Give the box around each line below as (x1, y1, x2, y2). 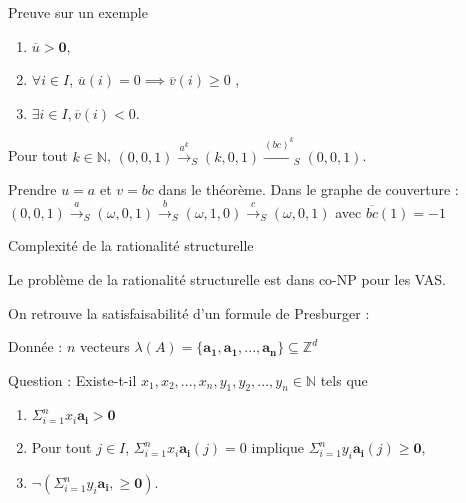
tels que (320, 369, 368, 390)
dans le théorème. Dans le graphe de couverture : (158, 179, 459, 200)
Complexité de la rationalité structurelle (8, 235, 254, 256)
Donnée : (8, 336, 63, 357)
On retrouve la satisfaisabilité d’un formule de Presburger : (8, 302, 370, 323)
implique (251, 437, 305, 458)
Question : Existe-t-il (8, 369, 137, 390)
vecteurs (79, 336, 130, 357)
